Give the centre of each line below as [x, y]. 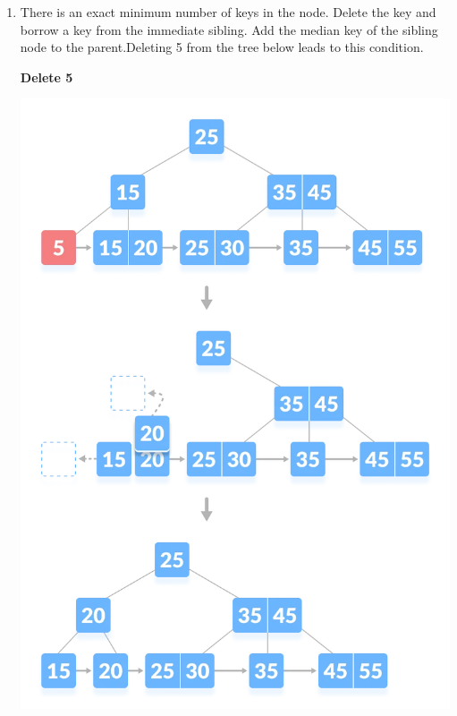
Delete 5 [47, 77]
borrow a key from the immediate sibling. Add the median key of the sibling [229, 29]
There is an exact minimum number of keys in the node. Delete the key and [228, 12]
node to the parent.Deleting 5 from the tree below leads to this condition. [222, 47]
